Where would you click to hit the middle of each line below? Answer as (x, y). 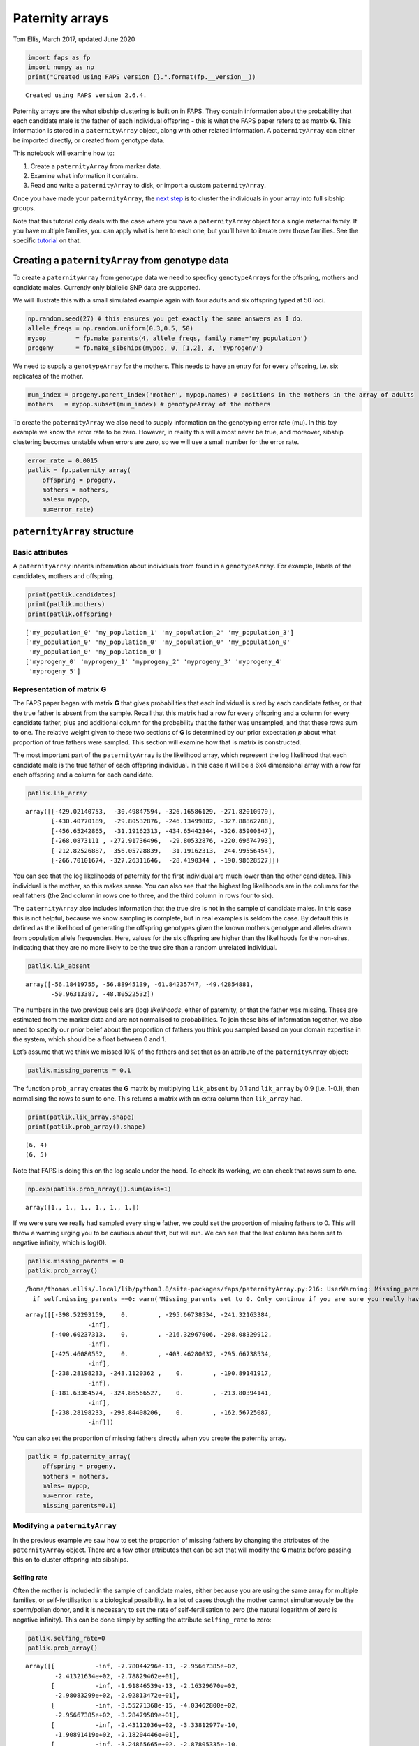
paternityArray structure (73, 532)
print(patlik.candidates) (72, 594)
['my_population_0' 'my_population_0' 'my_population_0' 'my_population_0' (158, 642)
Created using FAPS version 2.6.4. (86, 95)
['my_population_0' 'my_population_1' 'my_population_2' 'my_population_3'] (160, 632)
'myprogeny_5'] (55, 672)
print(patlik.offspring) (70, 614)
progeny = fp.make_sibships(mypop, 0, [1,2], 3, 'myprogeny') (146, 348)
